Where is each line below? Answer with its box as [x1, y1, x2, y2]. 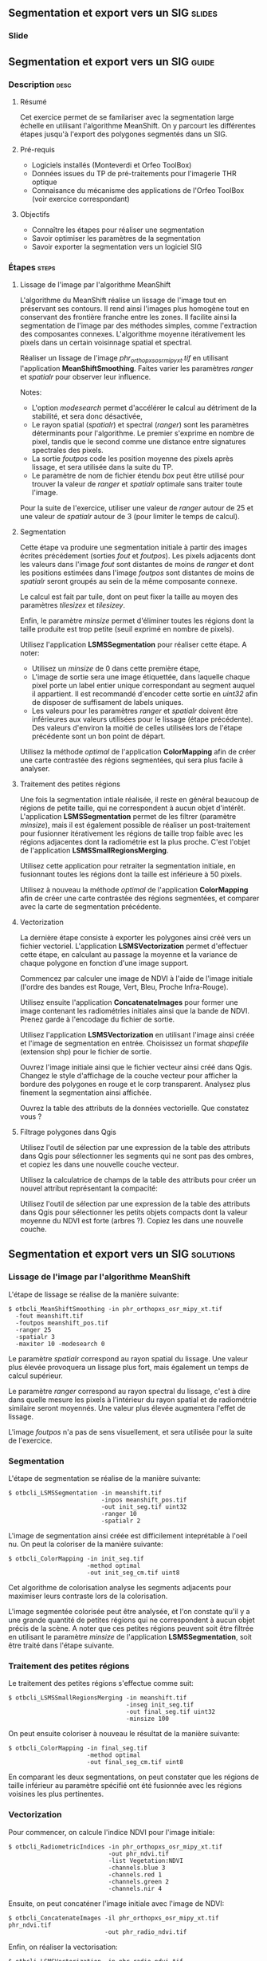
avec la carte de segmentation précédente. [19, 902, 162, 912]
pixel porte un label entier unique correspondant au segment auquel [31, 681, 255, 691]
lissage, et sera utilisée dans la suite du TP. [31, 463, 174, 472]
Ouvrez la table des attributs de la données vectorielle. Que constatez [19, 1104, 249, 1113]
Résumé [19, 97, 47, 106]
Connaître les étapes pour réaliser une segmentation [31, 225, 205, 234]
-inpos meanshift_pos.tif [100, 1496, 187, 1504]
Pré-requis [19, 145, 56, 154]
